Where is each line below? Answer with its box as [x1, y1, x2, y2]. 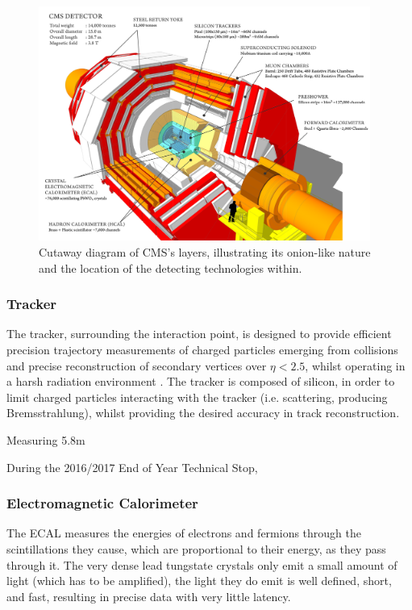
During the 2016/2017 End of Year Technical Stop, [6, 458, 258, 475]
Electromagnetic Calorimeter [6, 493, 198, 513]
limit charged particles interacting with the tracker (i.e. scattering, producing [6, 388, 388, 405]
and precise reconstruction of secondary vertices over [6, 357, 267, 374]
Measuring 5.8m [6, 431, 85, 448]
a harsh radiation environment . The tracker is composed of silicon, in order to [6, 373, 395, 390]
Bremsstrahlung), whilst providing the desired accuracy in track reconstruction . [6, 404, 400, 421]
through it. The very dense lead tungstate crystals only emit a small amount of [6, 556, 397, 573]
